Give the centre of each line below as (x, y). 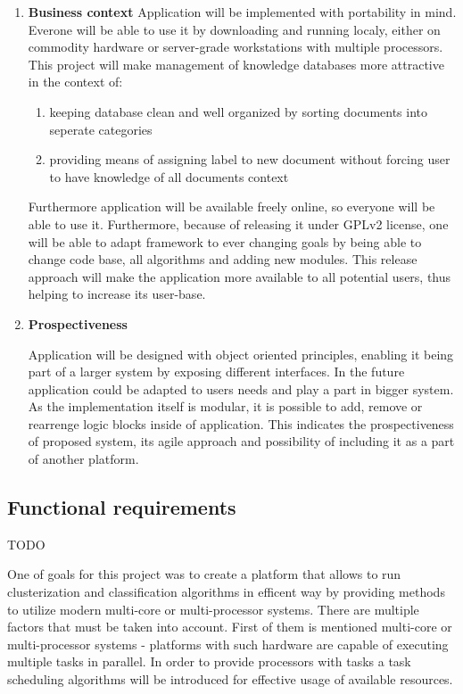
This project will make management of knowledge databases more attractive (236, 64)
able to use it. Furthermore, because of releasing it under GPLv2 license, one (238, 223)
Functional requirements (122, 507)
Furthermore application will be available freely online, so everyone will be (231, 207)
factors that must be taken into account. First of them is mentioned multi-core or (230, 627)
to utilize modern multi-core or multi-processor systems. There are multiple (213, 609)
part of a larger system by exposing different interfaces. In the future (216, 372)
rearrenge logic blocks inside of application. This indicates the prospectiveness (241, 423)
